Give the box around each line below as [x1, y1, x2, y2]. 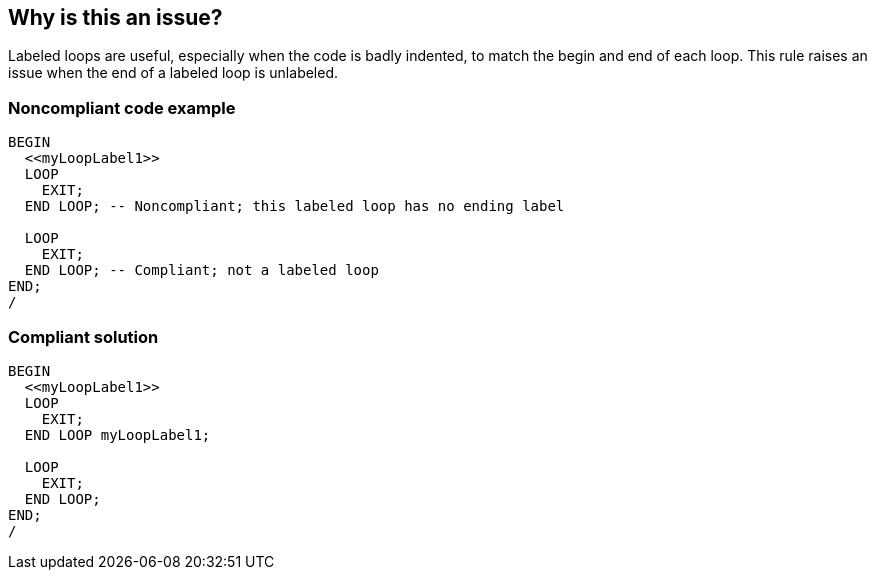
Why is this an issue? [8, 5, 223, 30]
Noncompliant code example [8, 97, 236, 118]
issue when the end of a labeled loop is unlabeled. [8, 64, 339, 82]
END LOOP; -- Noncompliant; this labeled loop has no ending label [24, 198, 565, 215]
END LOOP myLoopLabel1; [24, 426, 211, 443]
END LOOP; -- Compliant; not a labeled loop [24, 262, 379, 279]
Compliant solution [8, 326, 159, 347]
